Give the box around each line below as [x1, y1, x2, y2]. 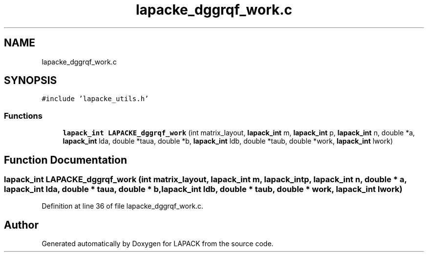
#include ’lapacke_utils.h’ [42, 95, 149, 103]
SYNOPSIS [4, 74, 57, 87]
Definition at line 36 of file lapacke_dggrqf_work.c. [42, 202, 204, 211]
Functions [4, 110, 43, 121]
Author [4, 218, 39, 231]
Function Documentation [4, 153, 127, 166]
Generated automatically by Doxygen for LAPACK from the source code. [42, 239, 274, 248]
